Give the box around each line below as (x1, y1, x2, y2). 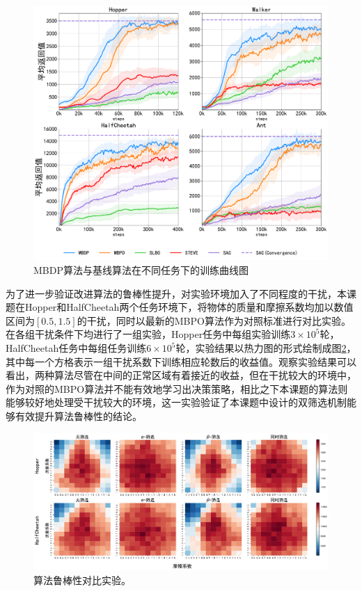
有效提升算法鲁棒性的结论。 (15, 408, 142, 423)
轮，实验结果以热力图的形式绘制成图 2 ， (175, 341, 356, 355)
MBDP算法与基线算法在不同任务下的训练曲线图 (33, 263, 249, 277)
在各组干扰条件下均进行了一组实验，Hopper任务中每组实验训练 (6, 327, 291, 341)
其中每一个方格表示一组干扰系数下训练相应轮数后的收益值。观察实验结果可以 (6, 354, 356, 369)
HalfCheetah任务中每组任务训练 (6, 341, 147, 355)
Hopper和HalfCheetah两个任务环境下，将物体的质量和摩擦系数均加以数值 (24, 300, 354, 314)
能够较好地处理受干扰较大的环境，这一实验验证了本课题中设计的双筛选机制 (6, 395, 347, 410)
